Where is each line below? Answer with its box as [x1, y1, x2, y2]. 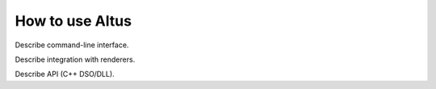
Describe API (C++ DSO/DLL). [15, 69, 115, 79]
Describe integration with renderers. [15, 55, 136, 64]
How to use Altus [15, 12, 132, 30]
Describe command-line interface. [15, 40, 129, 50]
